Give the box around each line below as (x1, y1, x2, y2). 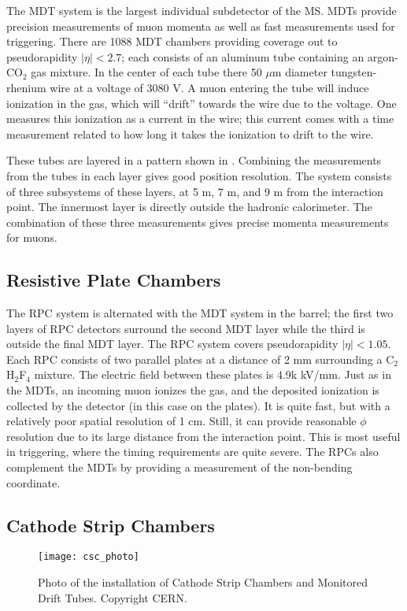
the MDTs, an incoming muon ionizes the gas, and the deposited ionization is (6, 382, 379, 398)
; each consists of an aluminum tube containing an (121, 48, 364, 65)
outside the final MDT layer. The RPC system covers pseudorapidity (6, 335, 339, 352)
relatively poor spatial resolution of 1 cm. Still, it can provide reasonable (6, 413, 357, 429)
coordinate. (6, 474, 61, 491)
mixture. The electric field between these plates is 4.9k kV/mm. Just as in (34, 366, 391, 383)
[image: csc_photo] (38, 551, 139, 563)
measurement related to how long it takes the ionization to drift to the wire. (6, 125, 374, 142)
